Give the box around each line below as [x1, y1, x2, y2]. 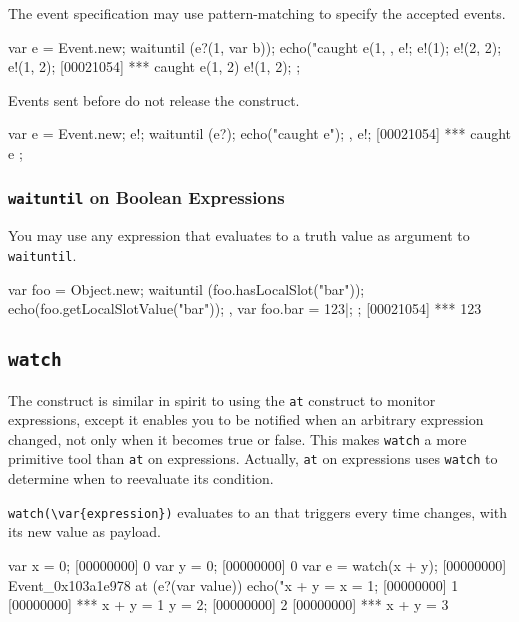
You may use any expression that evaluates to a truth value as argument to [8, 225, 470, 246]
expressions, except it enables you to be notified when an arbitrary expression [8, 409, 484, 430]
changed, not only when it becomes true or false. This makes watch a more [8, 428, 467, 449]
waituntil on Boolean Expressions [8, 185, 285, 210]
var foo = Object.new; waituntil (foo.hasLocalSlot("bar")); [8, 278, 365, 299]
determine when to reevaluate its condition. [8, 468, 274, 489]
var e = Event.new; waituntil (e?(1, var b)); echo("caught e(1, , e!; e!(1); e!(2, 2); [8, 36, 502, 57]
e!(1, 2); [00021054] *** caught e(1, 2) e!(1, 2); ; [8, 56, 301, 77]
